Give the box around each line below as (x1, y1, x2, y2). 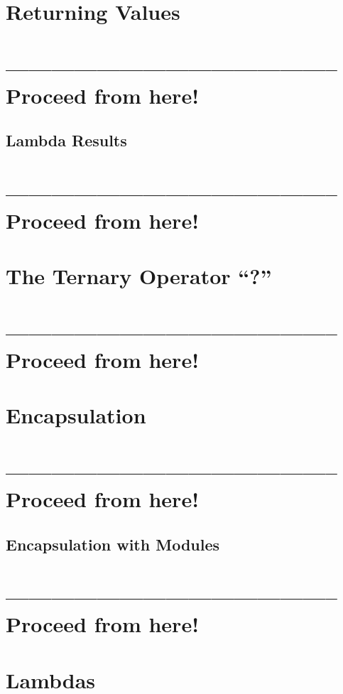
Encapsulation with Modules (6, 533, 220, 555)
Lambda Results (6, 129, 127, 151)
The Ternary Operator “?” (6, 261, 272, 291)
